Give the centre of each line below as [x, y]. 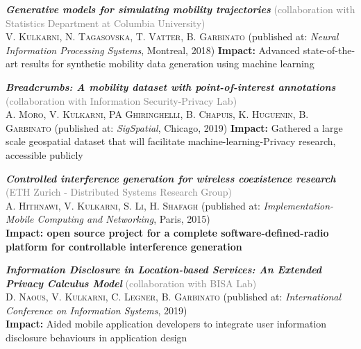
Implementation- [299, 205]
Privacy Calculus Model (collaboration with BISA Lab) [131, 283]
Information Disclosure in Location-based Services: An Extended [164, 270]
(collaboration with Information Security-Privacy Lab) [121, 100]
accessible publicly [44, 154]
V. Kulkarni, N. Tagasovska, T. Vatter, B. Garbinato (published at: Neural [172, 36]
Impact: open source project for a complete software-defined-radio [167, 232]
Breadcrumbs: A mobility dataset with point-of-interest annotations [171, 86]
